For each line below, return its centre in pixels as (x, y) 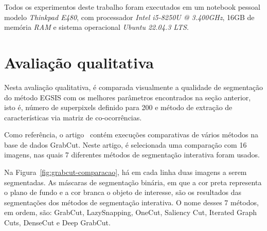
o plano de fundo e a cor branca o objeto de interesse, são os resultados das (123, 192)
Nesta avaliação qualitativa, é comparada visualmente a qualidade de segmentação (134, 87)
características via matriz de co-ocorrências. (73, 117)
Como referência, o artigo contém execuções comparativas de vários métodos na (131, 135)
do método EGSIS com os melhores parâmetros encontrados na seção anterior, (128, 97)
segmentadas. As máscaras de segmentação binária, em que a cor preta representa (133, 182)
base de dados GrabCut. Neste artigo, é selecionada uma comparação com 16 (126, 144)
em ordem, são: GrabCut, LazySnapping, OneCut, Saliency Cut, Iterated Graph (131, 212)
